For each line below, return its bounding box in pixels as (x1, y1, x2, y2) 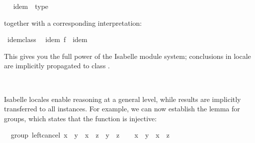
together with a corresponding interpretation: (4, 17, 142, 28)
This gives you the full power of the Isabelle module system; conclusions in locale (4, 50, 251, 61)
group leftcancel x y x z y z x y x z (10, 130, 170, 140)
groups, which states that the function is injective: (4, 113, 157, 123)
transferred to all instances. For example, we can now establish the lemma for (4, 103, 240, 114)
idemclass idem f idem (7, 34, 87, 45)
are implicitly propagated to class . (4, 60, 110, 71)
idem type (13, 1, 49, 11)
